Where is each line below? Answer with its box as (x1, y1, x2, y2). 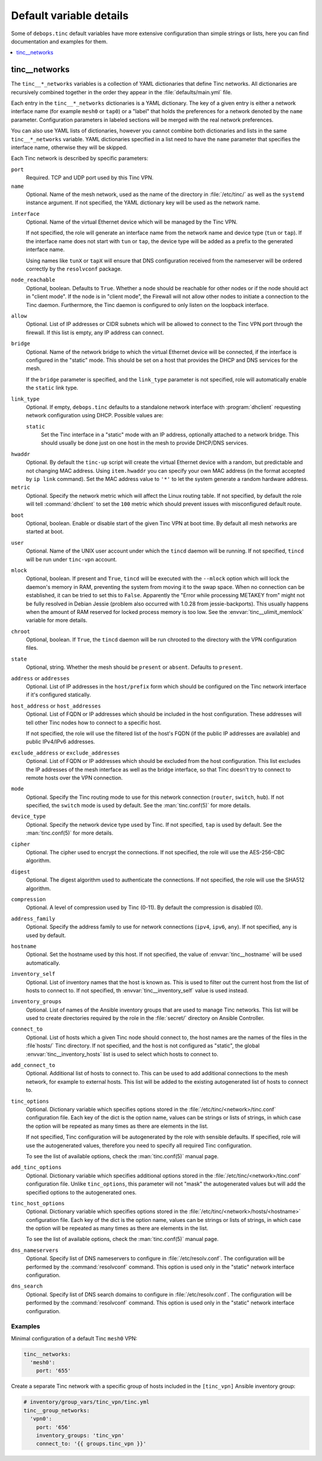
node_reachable (11, 277, 56, 283)
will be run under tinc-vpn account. (26, 556, 117, 563)
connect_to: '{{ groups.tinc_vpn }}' (36, 1440, 147, 1447)
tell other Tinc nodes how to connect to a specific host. (26, 719, 162, 726)
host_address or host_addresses (11, 702, 101, 709)
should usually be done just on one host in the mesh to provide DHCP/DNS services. (41, 439, 249, 446)
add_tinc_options (11, 1164, 62, 1171)
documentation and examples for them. (11, 38, 108, 45)
